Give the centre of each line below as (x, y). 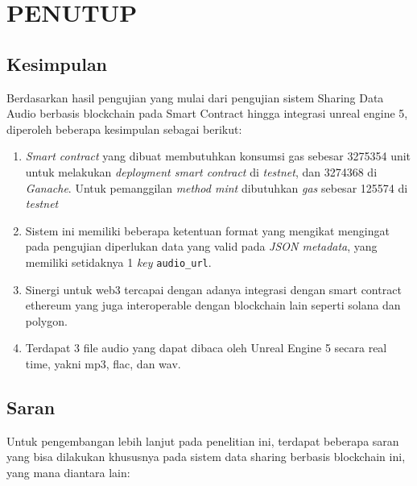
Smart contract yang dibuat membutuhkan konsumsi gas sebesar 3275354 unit (218, 156)
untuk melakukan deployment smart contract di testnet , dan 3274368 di (201, 171)
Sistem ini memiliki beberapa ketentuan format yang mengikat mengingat (207, 230)
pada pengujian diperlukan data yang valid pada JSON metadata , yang (201, 246)
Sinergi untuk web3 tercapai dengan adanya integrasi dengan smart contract (213, 289)
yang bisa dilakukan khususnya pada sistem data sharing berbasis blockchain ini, (206, 457)
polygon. (46, 320)
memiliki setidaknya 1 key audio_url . (118, 262)
